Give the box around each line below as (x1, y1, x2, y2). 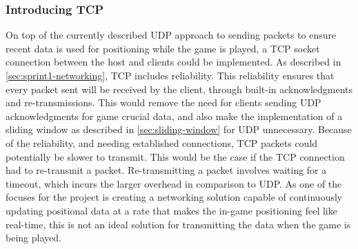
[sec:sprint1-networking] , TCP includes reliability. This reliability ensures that (6, 68, 335, 82)
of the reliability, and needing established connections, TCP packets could (6, 135, 318, 150)
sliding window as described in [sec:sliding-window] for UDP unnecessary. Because (6, 122, 352, 137)
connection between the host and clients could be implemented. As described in (6, 54, 341, 69)
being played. (6, 230, 61, 245)
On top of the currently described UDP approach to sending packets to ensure (6, 28, 337, 42)
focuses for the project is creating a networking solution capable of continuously (6, 190, 343, 204)
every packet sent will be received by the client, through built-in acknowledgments (6, 81, 353, 96)
